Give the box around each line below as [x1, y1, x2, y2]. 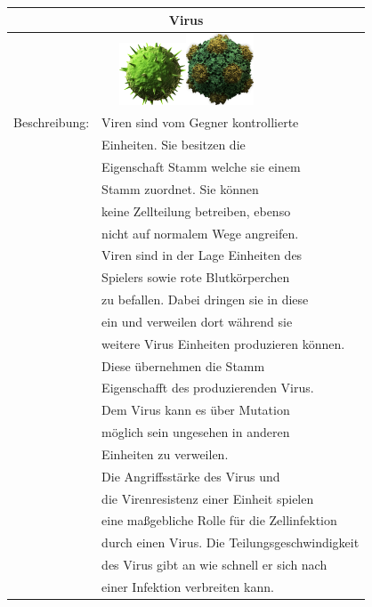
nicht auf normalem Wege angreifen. [101, 223, 299, 242]
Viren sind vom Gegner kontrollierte [101, 113, 299, 132]
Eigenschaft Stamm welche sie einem [101, 157, 301, 175]
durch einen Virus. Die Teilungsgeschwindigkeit [101, 533, 360, 552]
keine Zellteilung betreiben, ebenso [101, 201, 291, 220]
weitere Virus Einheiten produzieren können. [101, 334, 345, 352]
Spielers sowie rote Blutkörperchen [101, 268, 290, 287]
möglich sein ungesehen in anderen [101, 423, 290, 441]
